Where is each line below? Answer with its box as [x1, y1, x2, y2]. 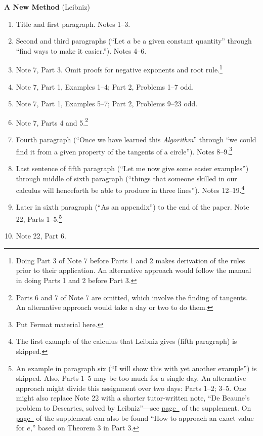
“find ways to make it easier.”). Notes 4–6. [16, 45, 147, 56]
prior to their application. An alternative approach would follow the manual [16, 265, 251, 275]
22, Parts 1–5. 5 [16, 212, 62, 224]
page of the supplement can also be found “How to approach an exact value [16, 412, 254, 423]
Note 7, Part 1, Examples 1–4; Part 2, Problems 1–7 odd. [16, 81, 194, 92]
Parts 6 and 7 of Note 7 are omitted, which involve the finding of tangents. [16, 292, 248, 302]
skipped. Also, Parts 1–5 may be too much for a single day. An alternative [16, 373, 246, 383]
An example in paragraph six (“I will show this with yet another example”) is [16, 363, 257, 373]
